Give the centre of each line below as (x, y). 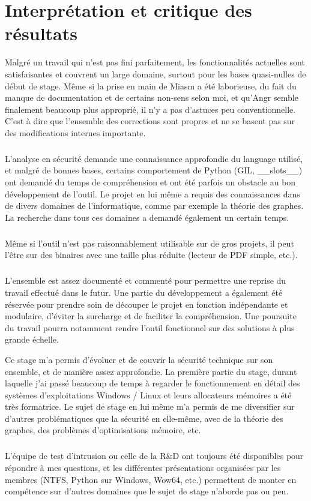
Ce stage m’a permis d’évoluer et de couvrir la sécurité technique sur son (139, 359)
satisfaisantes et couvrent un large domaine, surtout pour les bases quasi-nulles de (155, 73)
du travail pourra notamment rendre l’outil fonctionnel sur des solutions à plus (150, 327)
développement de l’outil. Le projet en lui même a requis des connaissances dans (152, 193)
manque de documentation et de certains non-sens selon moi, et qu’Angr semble (152, 97)
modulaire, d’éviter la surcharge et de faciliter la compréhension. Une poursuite (151, 316)
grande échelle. (32, 339)
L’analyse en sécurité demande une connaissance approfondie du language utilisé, (154, 158)
